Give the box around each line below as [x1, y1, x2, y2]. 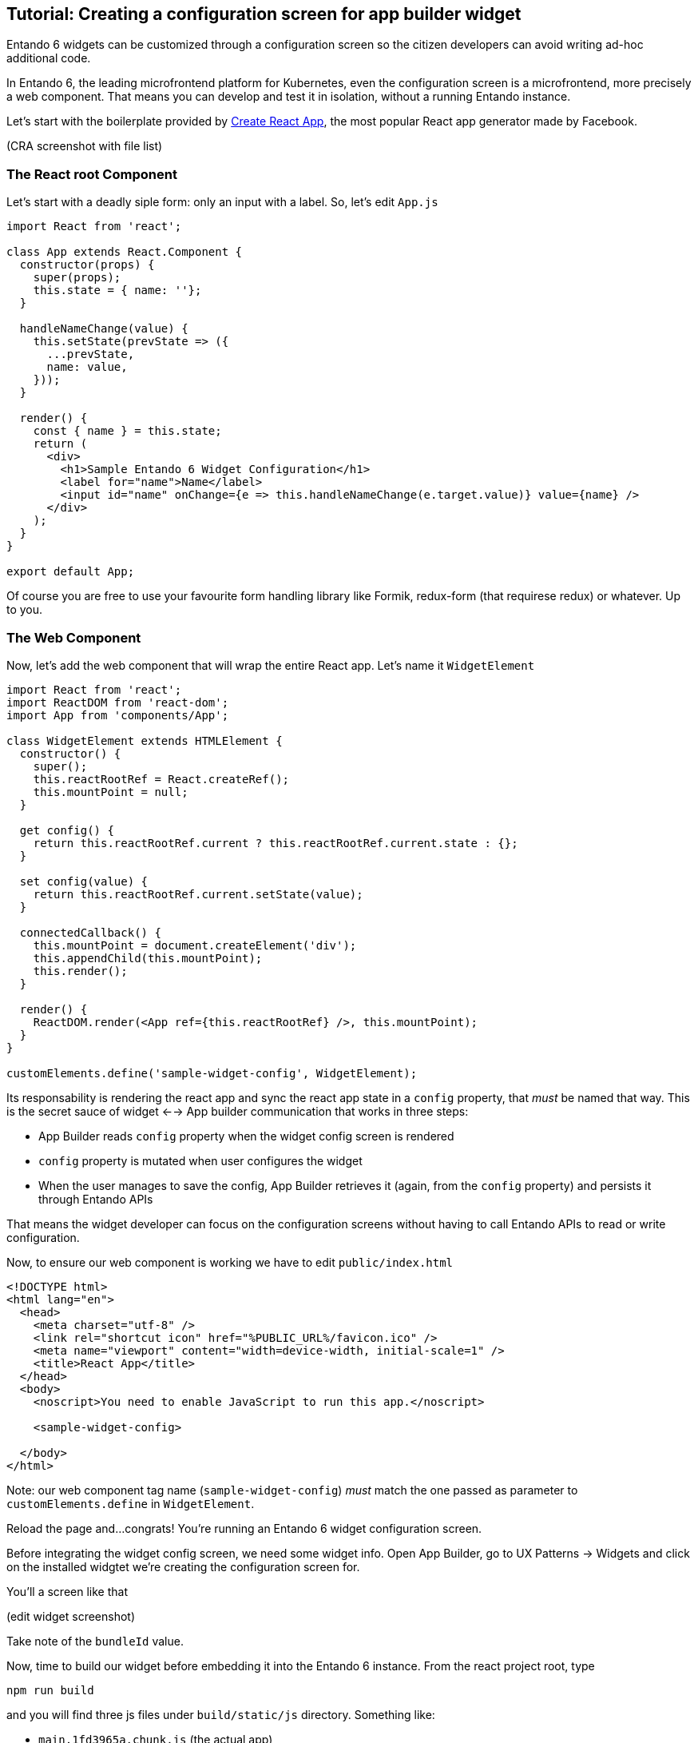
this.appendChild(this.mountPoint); [33, 951, 263, 965]
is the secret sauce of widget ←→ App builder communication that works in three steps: [6, 1104, 469, 1118]
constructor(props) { [19, 258, 155, 272]
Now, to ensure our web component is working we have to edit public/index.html [6, 1255, 454, 1269]
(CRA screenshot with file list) [6, 139, 163, 153]
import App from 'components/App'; [6, 708, 229, 722]
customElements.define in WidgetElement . [6, 1496, 255, 1510]
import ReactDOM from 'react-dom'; [6, 695, 229, 709]
